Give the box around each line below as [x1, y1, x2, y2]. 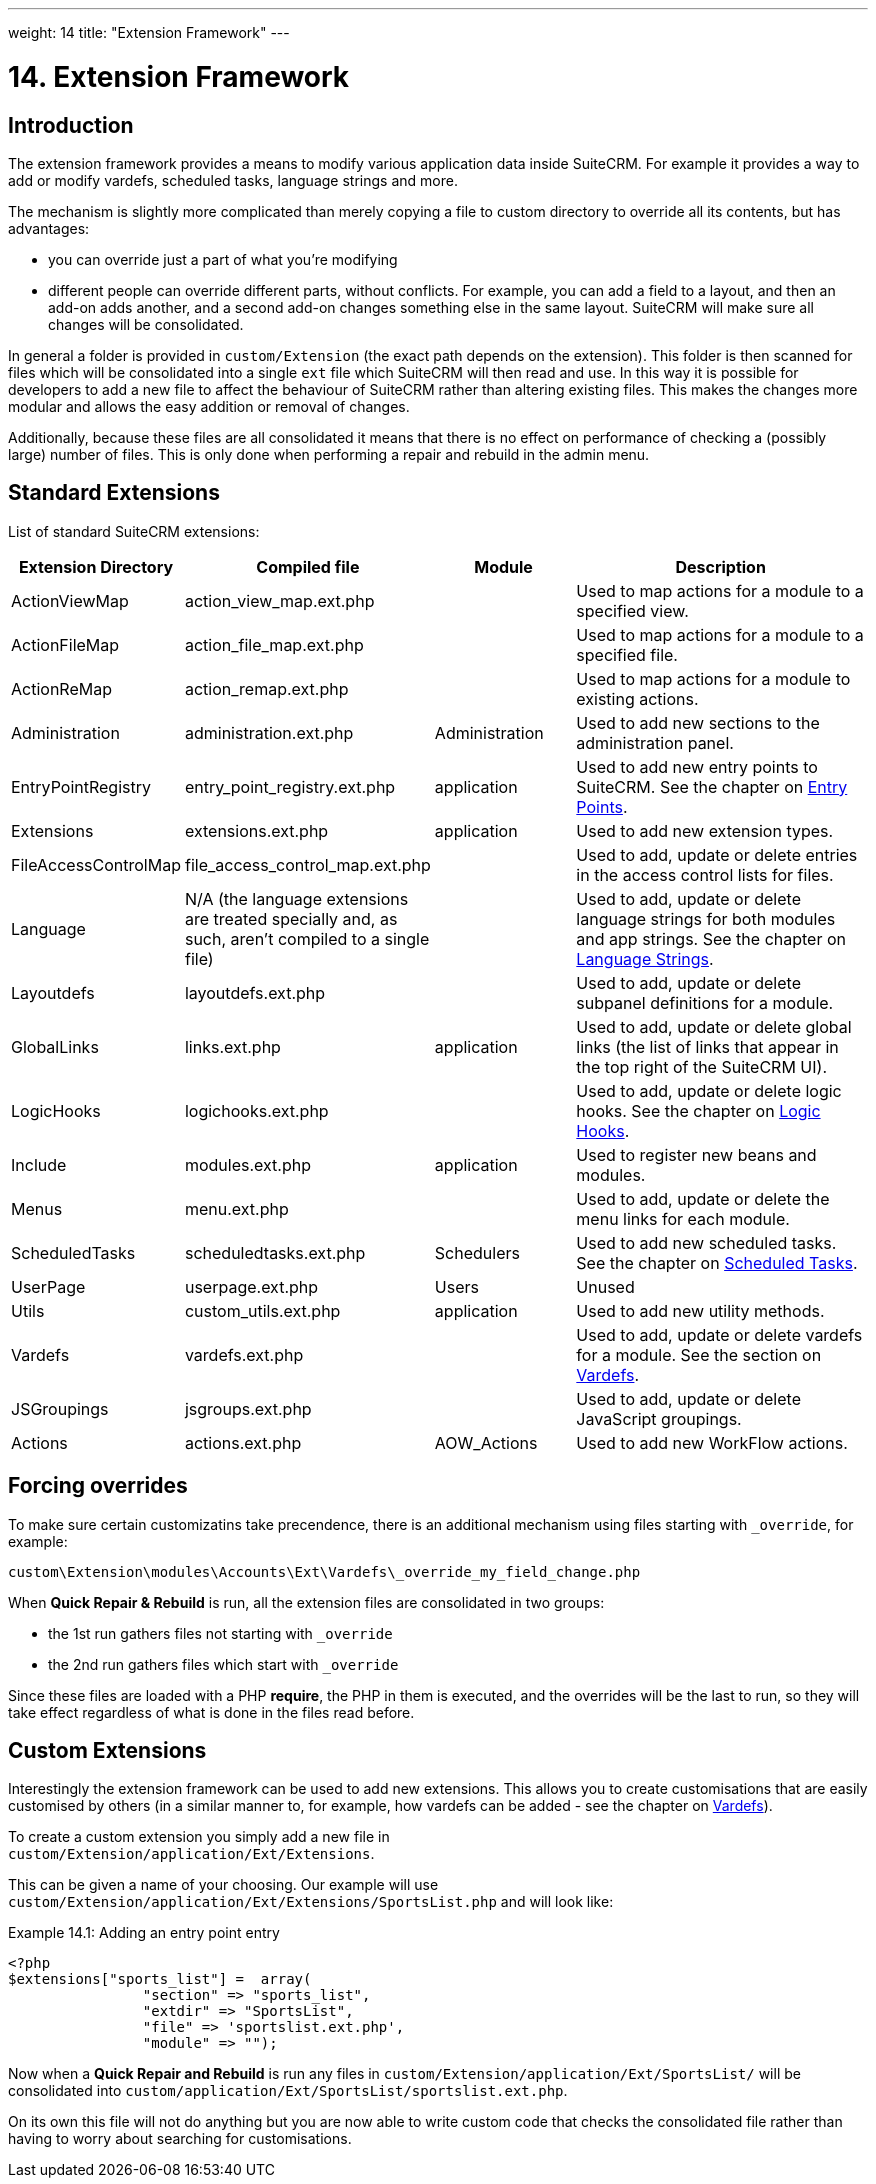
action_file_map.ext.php [184, 634, 364, 655]
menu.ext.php [184, 1198, 289, 1219]
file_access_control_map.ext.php [184, 854, 431, 875]
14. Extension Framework [8, 59, 350, 94]
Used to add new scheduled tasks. [576, 1232, 837, 1253]
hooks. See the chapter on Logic [576, 1100, 821, 1121]
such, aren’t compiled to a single [184, 928, 430, 949]
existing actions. [576, 688, 699, 709]
